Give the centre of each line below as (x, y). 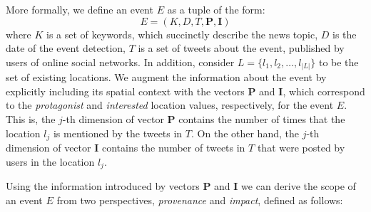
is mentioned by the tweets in (118, 133)
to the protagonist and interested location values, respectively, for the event (170, 105)
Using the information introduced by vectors (103, 186)
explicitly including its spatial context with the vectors (125, 91)
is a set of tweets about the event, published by (241, 48)
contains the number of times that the (262, 119)
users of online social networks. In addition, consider (120, 62)
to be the (339, 62)
